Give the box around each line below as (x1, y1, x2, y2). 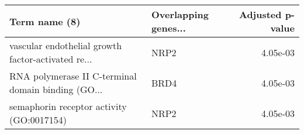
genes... (151, 21, 186, 35)
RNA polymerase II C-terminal (9, 69, 137, 83)
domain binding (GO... (9, 83, 103, 96)
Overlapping (151, 8, 209, 21)
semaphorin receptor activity (9, 99, 127, 113)
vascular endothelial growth (9, 39, 122, 52)
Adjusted (239, 8, 282, 21)
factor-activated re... (9, 52, 92, 66)
